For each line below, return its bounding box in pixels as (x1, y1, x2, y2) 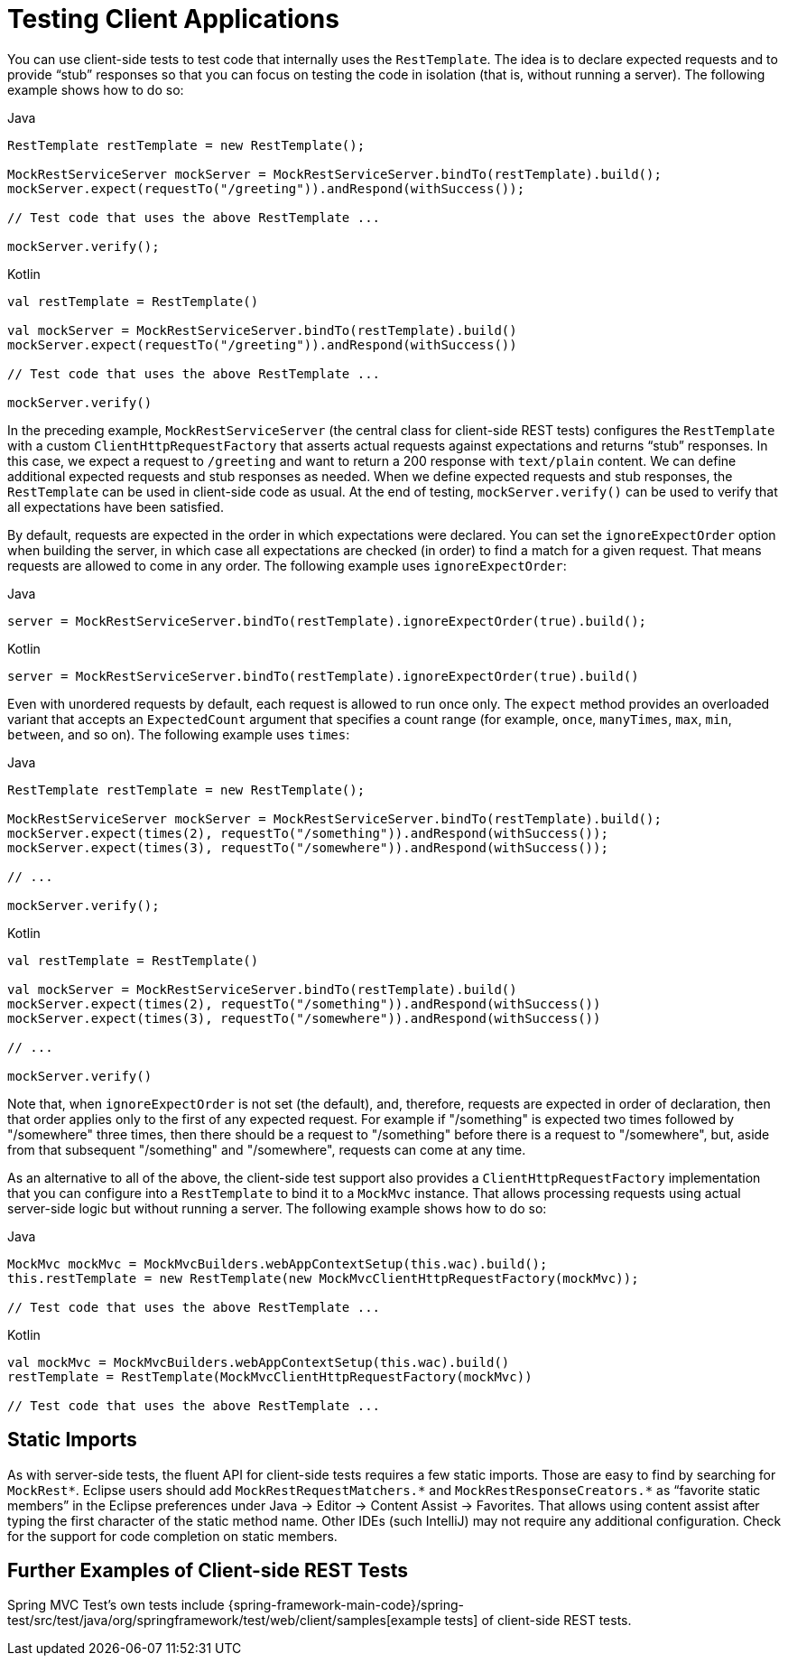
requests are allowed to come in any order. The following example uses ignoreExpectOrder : (7, 557, 567, 573)
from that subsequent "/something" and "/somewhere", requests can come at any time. (7, 1141, 526, 1157)
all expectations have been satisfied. (7, 498, 224, 515)
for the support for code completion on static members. (7, 1528, 338, 1544)
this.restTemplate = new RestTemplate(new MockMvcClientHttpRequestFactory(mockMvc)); (7, 1270, 639, 1286)
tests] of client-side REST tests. (444, 1612, 632, 1629)
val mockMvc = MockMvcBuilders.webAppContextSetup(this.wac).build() (7, 1354, 510, 1370)
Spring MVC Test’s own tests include (7, 1597, 225, 1613)
